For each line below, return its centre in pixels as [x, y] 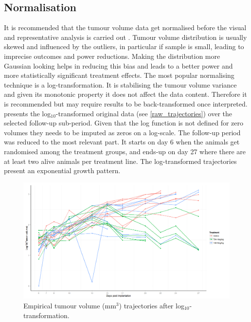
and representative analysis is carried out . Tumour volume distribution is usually [125, 37]
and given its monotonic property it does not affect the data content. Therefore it [125, 94]
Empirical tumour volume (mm [70, 306]
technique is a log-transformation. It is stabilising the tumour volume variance [120, 84]
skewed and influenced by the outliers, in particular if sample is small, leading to [124, 46]
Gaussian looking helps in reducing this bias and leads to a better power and [118, 65]
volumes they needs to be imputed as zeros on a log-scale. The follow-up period [122, 132]
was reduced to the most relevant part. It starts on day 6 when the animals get [122, 142]
